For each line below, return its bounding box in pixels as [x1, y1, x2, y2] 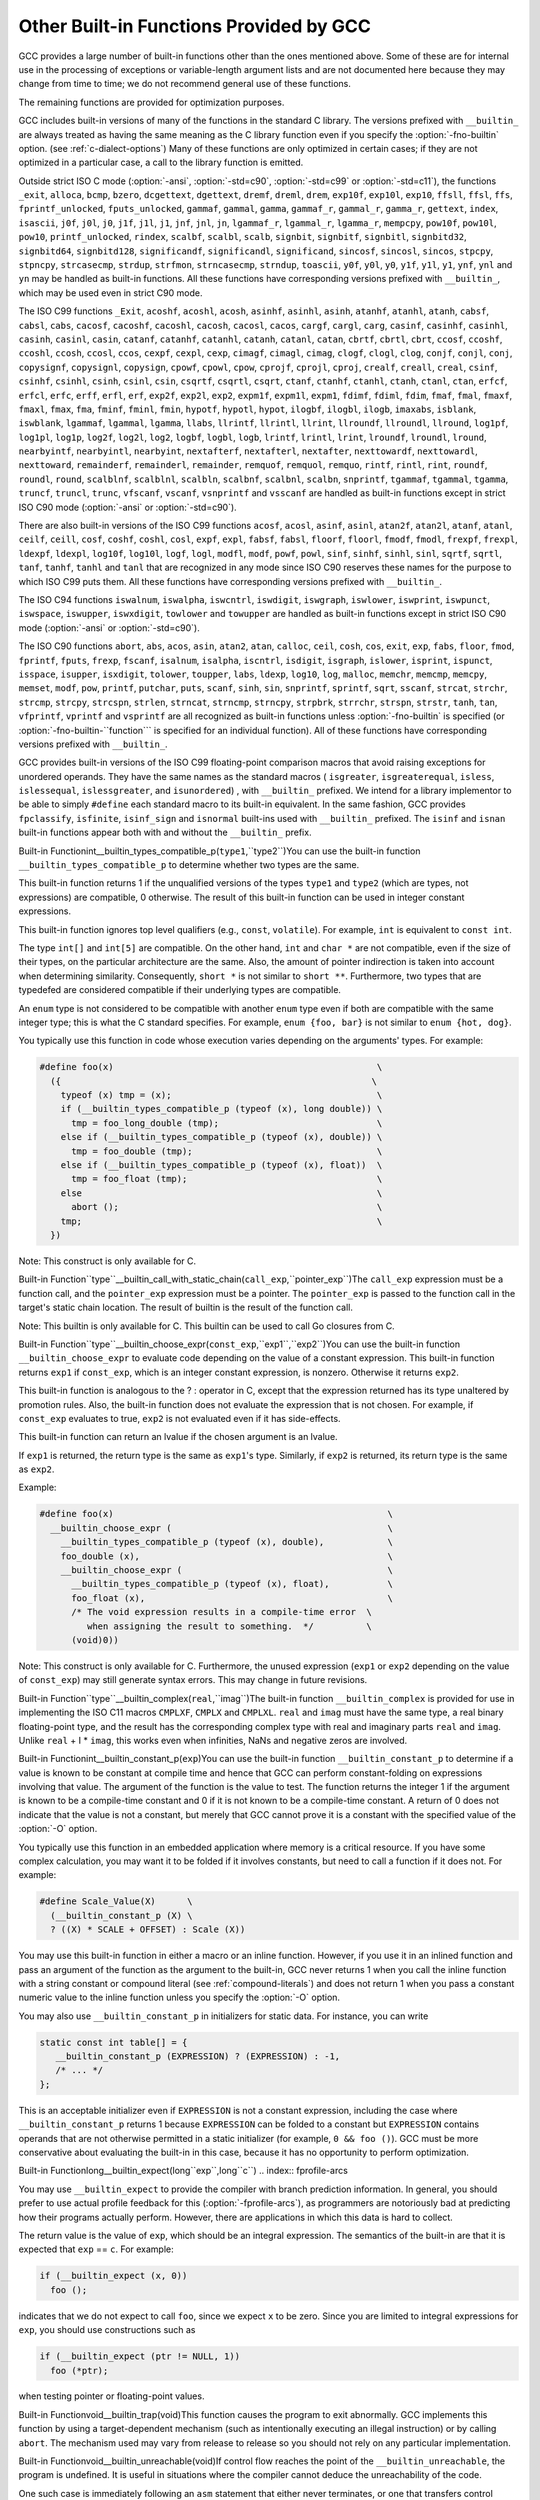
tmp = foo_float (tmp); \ [71, 1173, 383, 1185]
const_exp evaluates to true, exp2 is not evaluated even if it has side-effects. [18, 1412, 341, 1424]
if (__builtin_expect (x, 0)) [39, 2270, 188, 2282]
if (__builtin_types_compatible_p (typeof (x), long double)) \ [60, 1103, 383, 1115]
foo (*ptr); [50, 2365, 109, 2376]
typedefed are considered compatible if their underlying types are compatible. [18, 984, 342, 996]
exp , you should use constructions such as [18, 2324, 196, 2336]
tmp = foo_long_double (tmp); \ [71, 1117, 383, 1129]
